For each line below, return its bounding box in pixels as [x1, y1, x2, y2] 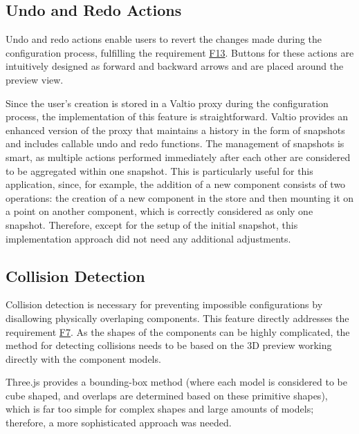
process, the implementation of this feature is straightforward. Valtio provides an [6, 109, 348, 124]
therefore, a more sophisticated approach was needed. [6, 415, 232, 430]
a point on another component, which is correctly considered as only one [6, 204, 313, 218]
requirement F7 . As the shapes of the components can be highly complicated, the [6, 324, 350, 339]
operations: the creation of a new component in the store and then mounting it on [6, 190, 354, 205]
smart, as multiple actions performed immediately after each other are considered [6, 149, 351, 164]
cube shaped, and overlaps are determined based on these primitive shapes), [6, 388, 328, 402]
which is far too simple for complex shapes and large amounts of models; [6, 402, 314, 416]
